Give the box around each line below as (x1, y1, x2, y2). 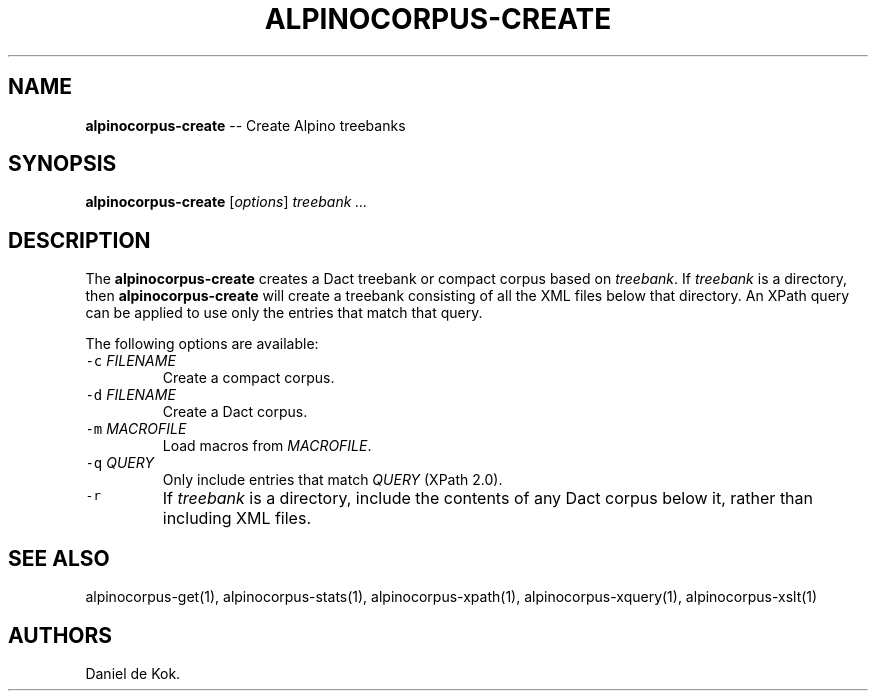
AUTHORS (8, 622, 113, 648)
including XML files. (162, 508, 311, 529)
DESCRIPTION (8, 227, 151, 253)
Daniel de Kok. (85, 664, 181, 682)
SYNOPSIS (8, 151, 117, 177)
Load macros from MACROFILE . (162, 437, 372, 455)
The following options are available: (85, 335, 319, 353)
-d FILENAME (85, 386, 176, 404)
